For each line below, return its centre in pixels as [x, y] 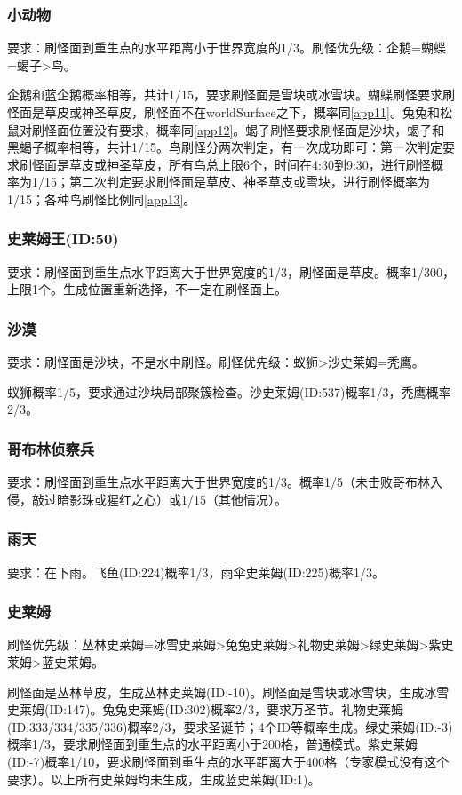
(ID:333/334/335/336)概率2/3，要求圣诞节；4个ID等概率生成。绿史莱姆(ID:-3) [230, 726]
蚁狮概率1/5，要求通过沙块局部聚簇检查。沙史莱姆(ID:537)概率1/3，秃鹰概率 [229, 391]
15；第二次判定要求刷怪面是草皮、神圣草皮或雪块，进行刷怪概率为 [237, 182]
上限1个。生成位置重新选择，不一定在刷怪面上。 [147, 289]
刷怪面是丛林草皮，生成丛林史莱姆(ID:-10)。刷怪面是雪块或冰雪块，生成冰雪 [228, 692]
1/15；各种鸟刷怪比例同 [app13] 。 [102, 199]
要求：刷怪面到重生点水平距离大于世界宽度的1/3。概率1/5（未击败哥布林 [219, 482]
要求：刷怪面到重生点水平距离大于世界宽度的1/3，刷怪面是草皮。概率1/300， [231, 271]
